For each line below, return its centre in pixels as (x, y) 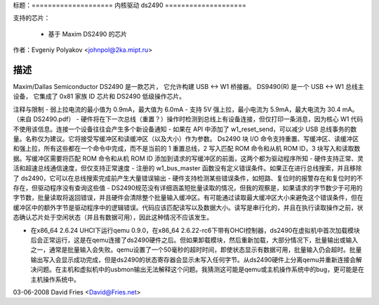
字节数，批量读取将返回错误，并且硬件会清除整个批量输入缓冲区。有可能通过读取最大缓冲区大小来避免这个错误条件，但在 (188, 198)
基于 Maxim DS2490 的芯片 (88, 34)
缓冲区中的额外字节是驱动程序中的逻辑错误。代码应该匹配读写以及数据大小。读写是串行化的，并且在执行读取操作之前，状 (188, 208)
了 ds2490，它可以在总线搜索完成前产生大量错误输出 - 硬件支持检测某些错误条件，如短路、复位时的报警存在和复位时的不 (188, 178)
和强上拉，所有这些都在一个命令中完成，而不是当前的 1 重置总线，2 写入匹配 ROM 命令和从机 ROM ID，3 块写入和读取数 (187, 149)
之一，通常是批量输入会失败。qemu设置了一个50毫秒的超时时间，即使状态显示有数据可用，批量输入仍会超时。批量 (196, 250)
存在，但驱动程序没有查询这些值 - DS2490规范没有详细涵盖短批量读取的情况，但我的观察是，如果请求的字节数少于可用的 (188, 188)
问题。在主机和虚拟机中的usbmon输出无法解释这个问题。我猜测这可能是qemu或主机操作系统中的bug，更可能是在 (200, 269)
